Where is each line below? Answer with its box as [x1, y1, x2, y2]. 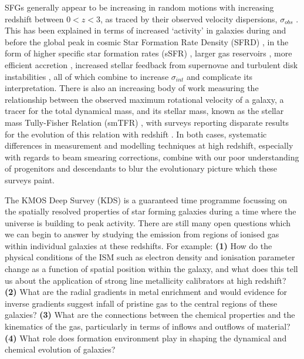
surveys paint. [5, 173, 55, 186]
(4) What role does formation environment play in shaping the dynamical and [5, 331, 287, 344]
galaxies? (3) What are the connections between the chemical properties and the [5, 308, 295, 321]
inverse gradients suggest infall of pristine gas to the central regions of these [5, 297, 278, 309]
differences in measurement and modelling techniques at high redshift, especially [5, 139, 293, 152]
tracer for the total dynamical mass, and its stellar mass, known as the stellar [5, 105, 284, 117]
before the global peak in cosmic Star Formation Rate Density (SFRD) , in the [5, 35, 289, 48]
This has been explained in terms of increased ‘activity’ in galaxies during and [5, 24, 286, 36]
